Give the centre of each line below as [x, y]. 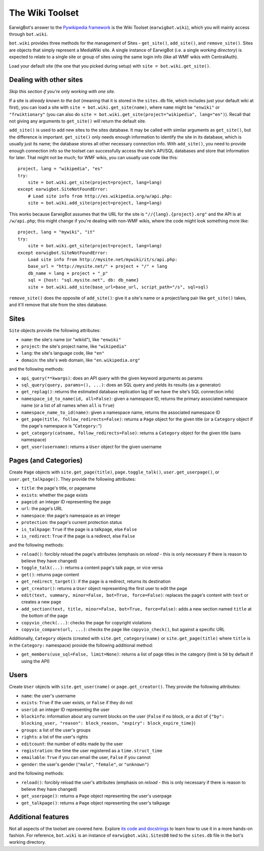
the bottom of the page [44, 616]
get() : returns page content [50, 574]
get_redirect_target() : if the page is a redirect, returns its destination [96, 581]
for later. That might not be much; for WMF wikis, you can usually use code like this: [94, 157]
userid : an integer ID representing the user [66, 709]
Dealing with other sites [46, 80]
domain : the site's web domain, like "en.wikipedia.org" [81, 360]
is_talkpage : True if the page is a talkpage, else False [79, 529]
